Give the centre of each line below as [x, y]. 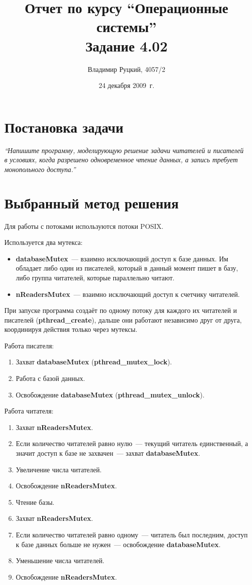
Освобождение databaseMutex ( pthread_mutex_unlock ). [110, 394]
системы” [126, 26]
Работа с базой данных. [50, 378]
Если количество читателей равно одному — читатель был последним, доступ [132, 534]
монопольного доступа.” [40, 169]
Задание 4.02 [126, 45]
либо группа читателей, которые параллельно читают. [95, 277]
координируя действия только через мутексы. [71, 329]
